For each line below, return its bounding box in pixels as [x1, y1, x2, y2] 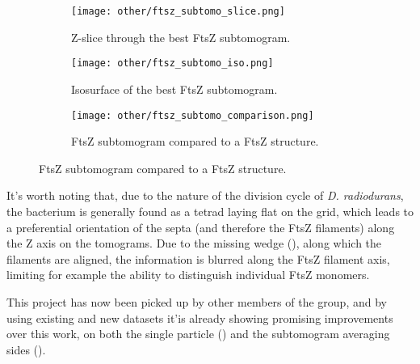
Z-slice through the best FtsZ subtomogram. [71, 28, 291, 45]
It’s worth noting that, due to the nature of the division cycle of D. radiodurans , [6, 187, 404, 204]
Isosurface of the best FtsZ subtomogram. [71, 80, 278, 97]
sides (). [6, 341, 46, 358]
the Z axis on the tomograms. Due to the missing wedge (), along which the [6, 235, 382, 252]
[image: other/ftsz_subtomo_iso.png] [71, 57, 274, 70]
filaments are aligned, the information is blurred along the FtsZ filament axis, [6, 250, 390, 267]
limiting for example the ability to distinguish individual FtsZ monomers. [6, 266, 370, 283]
